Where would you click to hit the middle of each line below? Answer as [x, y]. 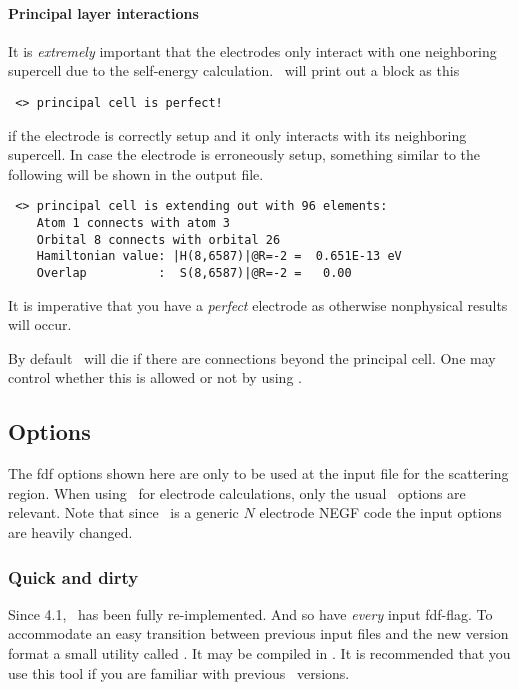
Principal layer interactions [103, 12]
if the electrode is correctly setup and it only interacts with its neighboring [237, 134]
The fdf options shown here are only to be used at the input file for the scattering [258, 473]
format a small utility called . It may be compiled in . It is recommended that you [259, 653]
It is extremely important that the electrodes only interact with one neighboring [252, 50]
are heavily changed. [70, 532]
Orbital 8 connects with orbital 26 [158, 239]
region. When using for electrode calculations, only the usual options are [237, 492]
